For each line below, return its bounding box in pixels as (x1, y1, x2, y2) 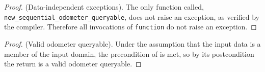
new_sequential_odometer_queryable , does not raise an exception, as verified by (4, 11, 259, 22)
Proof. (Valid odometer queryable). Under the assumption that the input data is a (4, 38, 261, 49)
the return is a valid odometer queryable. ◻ (4, 58, 142, 69)
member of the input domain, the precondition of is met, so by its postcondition (4, 48, 254, 59)
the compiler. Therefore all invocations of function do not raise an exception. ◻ (4, 21, 257, 32)
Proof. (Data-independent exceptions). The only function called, (4, 2, 204, 12)
